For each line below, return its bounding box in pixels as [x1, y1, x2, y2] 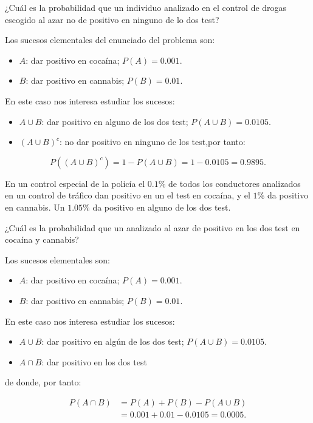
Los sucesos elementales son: [5, 253, 110, 266]
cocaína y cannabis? [5, 233, 79, 246]
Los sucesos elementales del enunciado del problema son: [5, 33, 215, 46]
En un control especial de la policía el [5, 177, 145, 189]
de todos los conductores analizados [168, 177, 301, 189]
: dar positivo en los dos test [41, 355, 147, 368]
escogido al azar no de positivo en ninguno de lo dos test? [5, 13, 219, 25]
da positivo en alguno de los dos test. [92, 200, 231, 213]
